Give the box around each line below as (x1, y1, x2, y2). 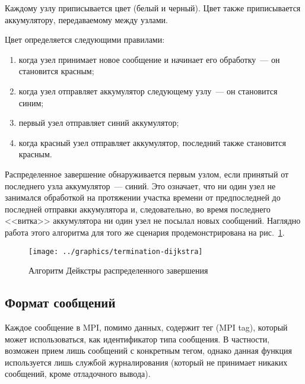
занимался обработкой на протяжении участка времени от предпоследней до (5, 191, 281, 204)
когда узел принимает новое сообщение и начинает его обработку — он (18, 53, 280, 65)
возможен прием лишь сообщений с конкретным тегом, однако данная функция (5, 344, 292, 357)
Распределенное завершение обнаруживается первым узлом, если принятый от (5, 167, 289, 180)
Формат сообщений (5, 293, 116, 312)
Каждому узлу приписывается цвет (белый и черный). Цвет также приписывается (5, 2, 301, 14)
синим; (18, 96, 44, 109)
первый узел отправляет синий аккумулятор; (18, 116, 179, 129)
